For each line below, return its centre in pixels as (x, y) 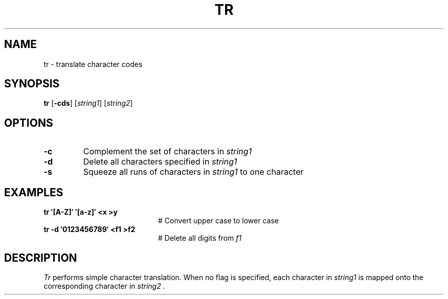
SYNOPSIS (32, 84)
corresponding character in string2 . (104, 286)
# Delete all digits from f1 (200, 238)
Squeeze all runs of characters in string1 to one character (193, 172)
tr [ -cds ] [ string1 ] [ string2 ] (88, 103)
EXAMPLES (34, 192)
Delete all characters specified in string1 (160, 162)
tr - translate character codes (93, 64)
